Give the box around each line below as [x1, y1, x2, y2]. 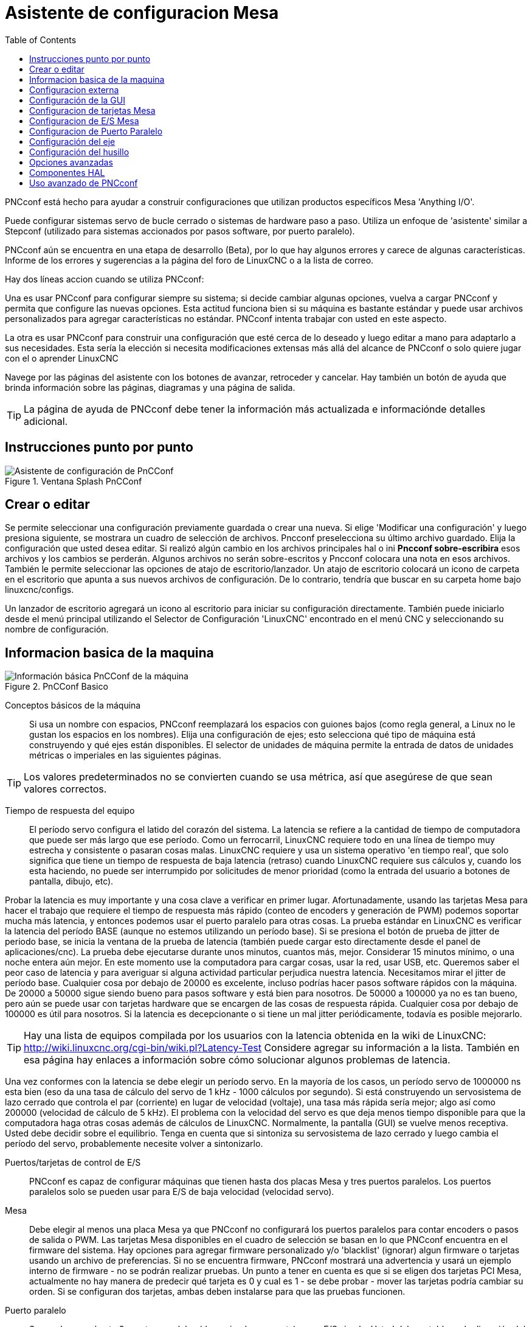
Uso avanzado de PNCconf [29, 177, 138, 188]
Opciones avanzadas [29, 156, 113, 167]
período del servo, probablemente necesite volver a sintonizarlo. [5, 1138, 263, 1149]
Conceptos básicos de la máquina [5, 700, 141, 711]
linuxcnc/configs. [5, 584, 74, 595]
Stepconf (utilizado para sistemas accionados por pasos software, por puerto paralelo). [5, 225, 355, 236]
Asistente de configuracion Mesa [5, 2, 279, 23]
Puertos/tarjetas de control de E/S [5, 1157, 141, 1168]
